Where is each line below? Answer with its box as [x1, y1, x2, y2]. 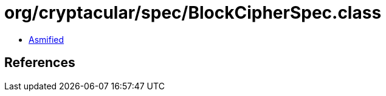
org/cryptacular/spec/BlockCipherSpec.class [4, 2, 382, 23]
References [4, 55, 75, 71]
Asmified [29, 34, 64, 45]
